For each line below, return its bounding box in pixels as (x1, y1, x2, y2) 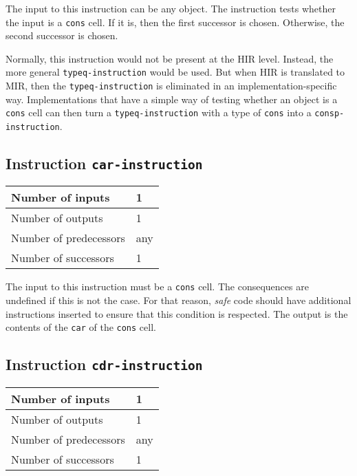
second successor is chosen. (6, 28, 118, 43)
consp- (314, 109, 345, 119)
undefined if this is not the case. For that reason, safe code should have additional (6, 293, 351, 307)
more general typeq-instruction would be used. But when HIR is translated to (6, 65, 345, 79)
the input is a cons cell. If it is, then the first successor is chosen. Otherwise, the (6, 14, 345, 29)
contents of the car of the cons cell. (6, 320, 156, 334)
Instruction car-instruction (6, 153, 203, 174)
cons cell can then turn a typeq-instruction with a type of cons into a (6, 105, 312, 120)
